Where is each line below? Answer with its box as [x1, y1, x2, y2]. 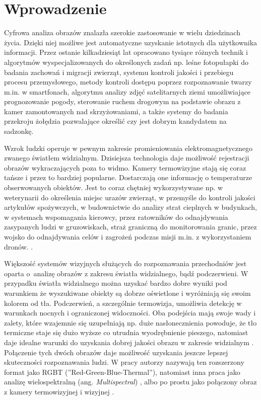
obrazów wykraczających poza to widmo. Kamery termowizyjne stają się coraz [4, 162, 246, 173]
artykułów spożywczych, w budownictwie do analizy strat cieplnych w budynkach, [4, 202, 257, 212]
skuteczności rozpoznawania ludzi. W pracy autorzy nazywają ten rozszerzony [4, 357, 244, 367]
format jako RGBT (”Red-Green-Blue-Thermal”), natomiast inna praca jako [4, 366, 240, 377]
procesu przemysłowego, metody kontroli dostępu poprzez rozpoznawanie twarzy [4, 76, 252, 87]
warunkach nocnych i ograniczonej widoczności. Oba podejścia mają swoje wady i [4, 307, 256, 318]
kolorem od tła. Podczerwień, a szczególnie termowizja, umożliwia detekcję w [4, 297, 242, 308]
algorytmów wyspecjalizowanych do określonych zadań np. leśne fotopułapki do [4, 56, 248, 67]
